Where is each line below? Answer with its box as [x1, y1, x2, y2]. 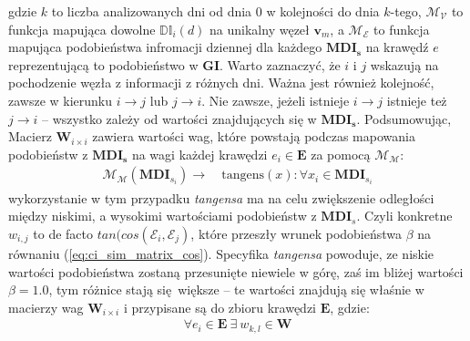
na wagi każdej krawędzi [131, 144, 268, 163]
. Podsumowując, [356, 108, 452, 128]
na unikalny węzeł [209, 19, 310, 38]
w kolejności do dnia [266, 2, 380, 20]
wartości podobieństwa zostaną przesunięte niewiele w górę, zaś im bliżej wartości [8, 262, 464, 281]
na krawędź [365, 37, 429, 57]
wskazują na [370, 55, 439, 74]
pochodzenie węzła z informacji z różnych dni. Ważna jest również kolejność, [8, 73, 434, 92]
